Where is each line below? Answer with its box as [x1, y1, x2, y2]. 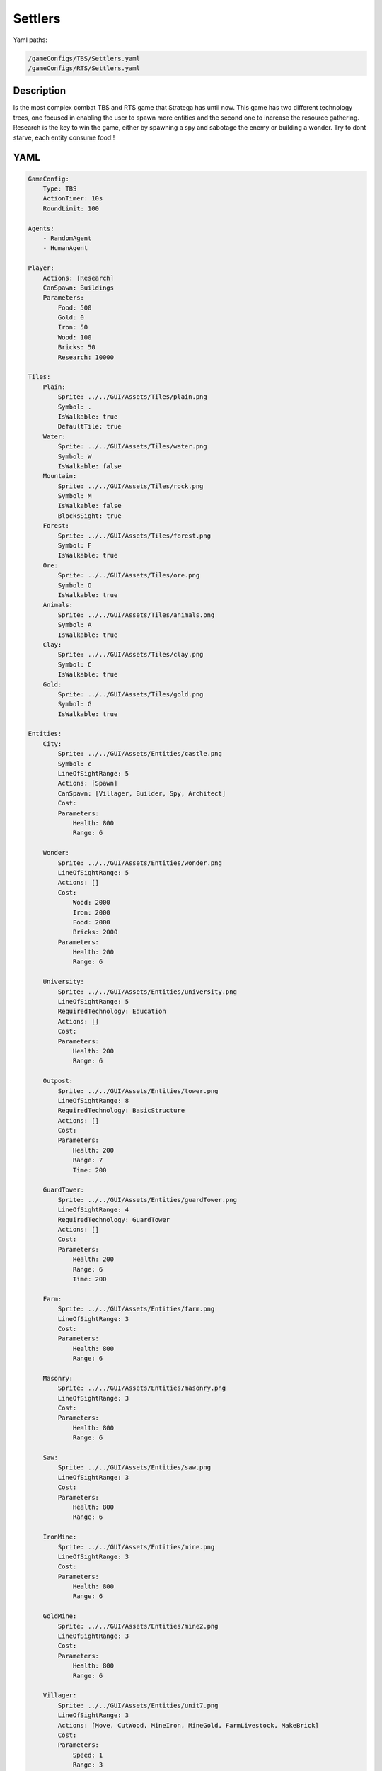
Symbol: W [57, 452, 92, 460]
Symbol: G [57, 700, 92, 708]
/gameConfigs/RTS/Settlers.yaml [28, 64, 141, 72]
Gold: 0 [57, 314, 85, 322]
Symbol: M [57, 492, 92, 500]
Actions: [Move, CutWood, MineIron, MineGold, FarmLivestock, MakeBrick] [57, 1721, 320, 1729]
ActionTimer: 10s [42, 195, 103, 203]
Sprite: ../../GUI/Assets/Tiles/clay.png [57, 650, 204, 659]
